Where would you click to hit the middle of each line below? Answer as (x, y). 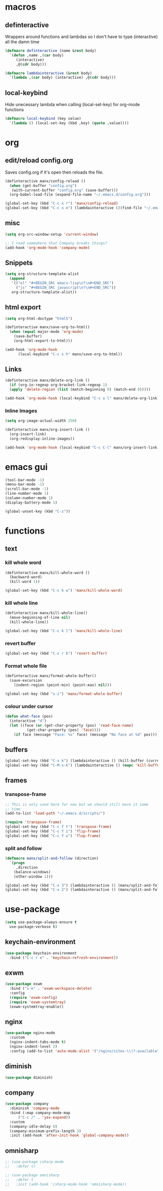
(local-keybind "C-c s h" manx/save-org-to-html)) (70, 354)
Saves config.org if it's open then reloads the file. (54, 172)
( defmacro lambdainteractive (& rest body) (49, 73)
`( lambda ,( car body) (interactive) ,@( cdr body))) (63, 78)
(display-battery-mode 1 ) (31, 503)
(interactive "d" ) (28, 721)
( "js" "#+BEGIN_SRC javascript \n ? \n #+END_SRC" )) (66, 288)
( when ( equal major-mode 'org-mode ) (46, 332)
